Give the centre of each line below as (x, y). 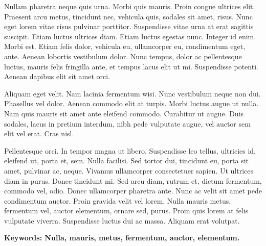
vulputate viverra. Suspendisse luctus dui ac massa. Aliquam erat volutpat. (122, 220)
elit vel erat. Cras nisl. (39, 133)
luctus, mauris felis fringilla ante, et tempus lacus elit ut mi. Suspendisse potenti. (131, 66)
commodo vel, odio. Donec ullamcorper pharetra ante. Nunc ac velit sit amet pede (133, 191)
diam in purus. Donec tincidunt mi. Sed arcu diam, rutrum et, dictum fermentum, (133, 180)
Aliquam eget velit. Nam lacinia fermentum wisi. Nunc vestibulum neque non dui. (132, 93)
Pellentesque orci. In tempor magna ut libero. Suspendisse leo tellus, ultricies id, (130, 150)
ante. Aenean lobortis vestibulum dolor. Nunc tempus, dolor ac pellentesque (123, 56)
